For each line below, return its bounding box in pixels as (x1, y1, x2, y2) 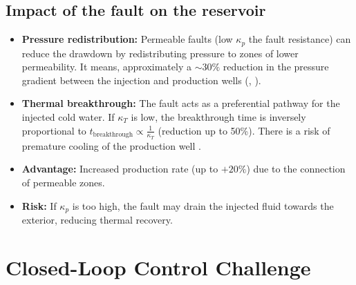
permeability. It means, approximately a (21, 59, 191, 74)
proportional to (21, 123, 86, 137)
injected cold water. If (21, 110, 115, 124)
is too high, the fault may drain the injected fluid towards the (72, 198, 334, 213)
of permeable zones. (21, 175, 105, 190)
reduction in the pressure (223, 59, 329, 74)
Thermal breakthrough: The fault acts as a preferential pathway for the (21, 96, 340, 110)
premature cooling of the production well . (21, 138, 201, 153)
